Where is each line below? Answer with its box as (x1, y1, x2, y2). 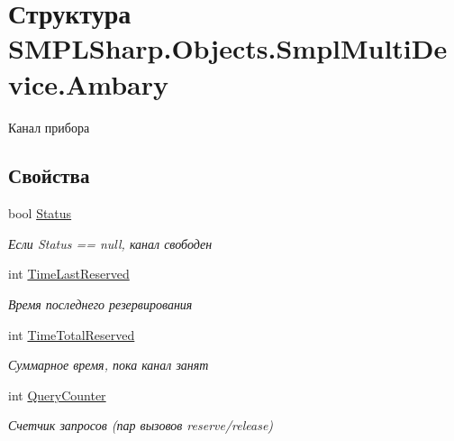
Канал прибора (8, 117, 90, 136)
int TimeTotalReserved (8, 325, 135, 344)
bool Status (8, 204, 72, 223)
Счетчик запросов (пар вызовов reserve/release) (8, 416, 274, 435)
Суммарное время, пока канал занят (8, 355, 209, 374)
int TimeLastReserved (8, 264, 130, 283)
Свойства (8, 161, 90, 189)
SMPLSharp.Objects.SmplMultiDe (8, 30, 448, 67)
